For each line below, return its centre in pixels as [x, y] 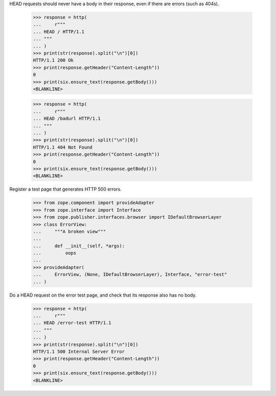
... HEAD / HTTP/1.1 [59, 32]
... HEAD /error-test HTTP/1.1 [72, 323]
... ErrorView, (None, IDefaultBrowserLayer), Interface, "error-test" [130, 275]
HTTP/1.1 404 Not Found [63, 147]
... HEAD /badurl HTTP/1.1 [67, 119]
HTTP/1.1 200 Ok [53, 60]
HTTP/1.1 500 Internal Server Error [79, 351]
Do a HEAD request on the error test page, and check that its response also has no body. [103, 295]
